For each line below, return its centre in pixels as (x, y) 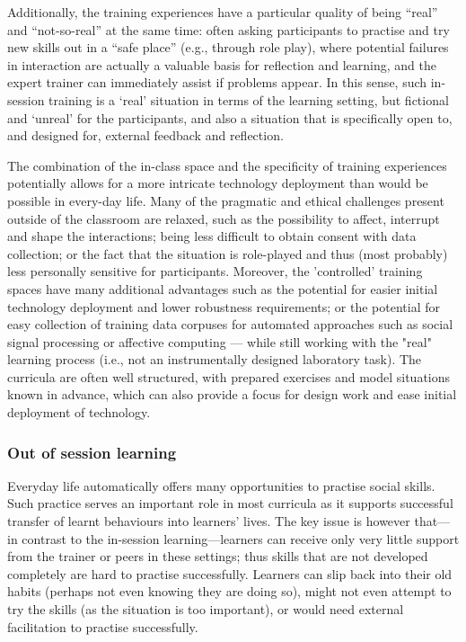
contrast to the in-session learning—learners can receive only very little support (241, 538)
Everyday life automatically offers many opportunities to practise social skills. (221, 485)
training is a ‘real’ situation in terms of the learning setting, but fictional (249, 99)
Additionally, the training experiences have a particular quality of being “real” (223, 12)
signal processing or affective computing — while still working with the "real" (220, 341)
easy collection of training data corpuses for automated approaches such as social (230, 324)
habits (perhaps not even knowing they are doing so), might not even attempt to (229, 591)
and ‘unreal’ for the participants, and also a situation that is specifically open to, (230, 117)
